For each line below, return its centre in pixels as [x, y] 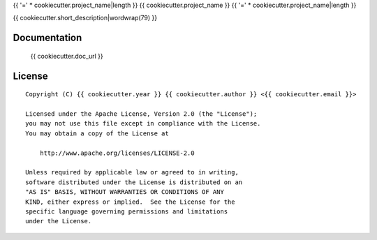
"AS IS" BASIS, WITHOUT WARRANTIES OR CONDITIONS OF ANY [125, 192]
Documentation [47, 38]
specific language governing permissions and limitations [127, 211]
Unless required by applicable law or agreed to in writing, [132, 172]
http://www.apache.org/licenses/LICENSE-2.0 [117, 153]
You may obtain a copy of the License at [97, 133]
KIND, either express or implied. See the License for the [130, 202]
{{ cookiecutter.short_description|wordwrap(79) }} [85, 18]
